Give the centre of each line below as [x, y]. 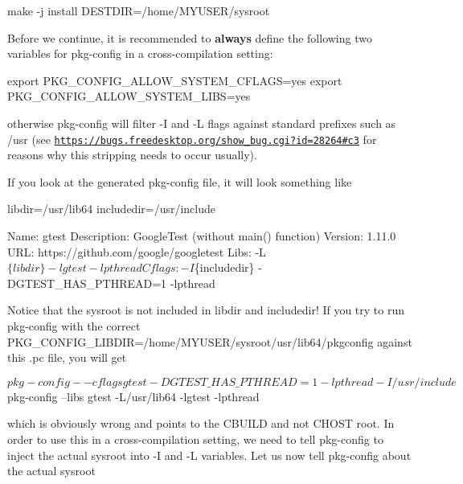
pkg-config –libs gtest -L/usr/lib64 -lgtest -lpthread [133, 396]
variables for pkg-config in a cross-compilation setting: [140, 53]
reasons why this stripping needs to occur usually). [132, 155]
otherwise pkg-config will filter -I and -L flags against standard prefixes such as [202, 123]
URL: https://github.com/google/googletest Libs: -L [137, 251]
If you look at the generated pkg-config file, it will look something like [180, 181]
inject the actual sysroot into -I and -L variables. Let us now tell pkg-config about [209, 455]
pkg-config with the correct [74, 325]
